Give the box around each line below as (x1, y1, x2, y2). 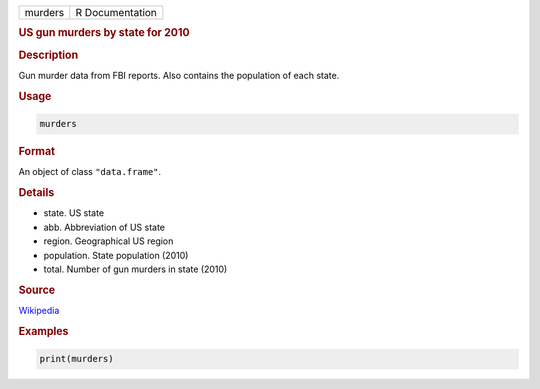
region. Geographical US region (43, 235, 174, 247)
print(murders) (39, 353, 114, 365)
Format (18, 145, 55, 159)
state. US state (43, 207, 105, 219)
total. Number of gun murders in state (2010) (43, 263, 228, 275)
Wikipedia (18, 305, 60, 317)
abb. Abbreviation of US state (43, 221, 165, 233)
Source (18, 283, 56, 297)
